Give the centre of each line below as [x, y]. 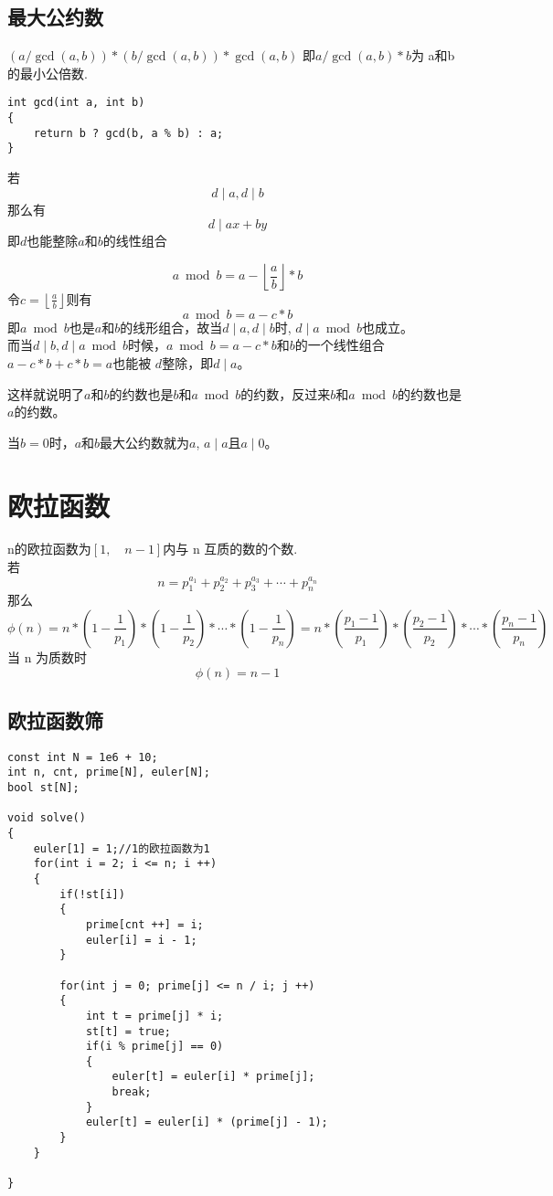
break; [132, 1092]
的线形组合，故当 [171, 327]
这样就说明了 [46, 393]
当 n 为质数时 [48, 656]
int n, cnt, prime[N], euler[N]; [109, 773]
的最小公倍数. [48, 73]
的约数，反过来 [286, 393]
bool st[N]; [43, 788]
